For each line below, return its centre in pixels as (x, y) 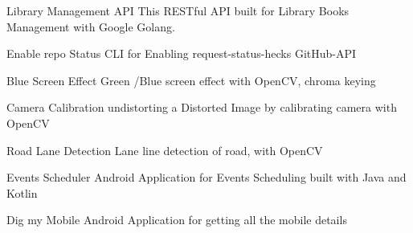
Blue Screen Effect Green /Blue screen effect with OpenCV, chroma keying (191, 80)
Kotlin (22, 192)
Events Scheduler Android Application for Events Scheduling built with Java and (206, 177)
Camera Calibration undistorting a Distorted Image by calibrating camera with (202, 107)
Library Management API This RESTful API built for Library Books (178, 10)
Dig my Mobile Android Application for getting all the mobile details (177, 220)
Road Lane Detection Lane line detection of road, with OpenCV (165, 150)
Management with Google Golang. (91, 26)
